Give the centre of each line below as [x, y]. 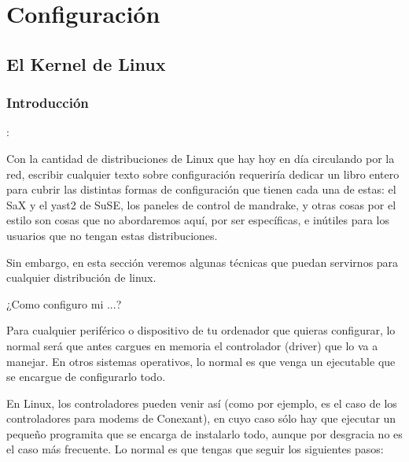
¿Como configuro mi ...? [64, 303]
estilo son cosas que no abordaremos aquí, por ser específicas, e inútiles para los [198, 220]
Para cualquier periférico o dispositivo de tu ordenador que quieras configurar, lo [201, 330]
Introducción [48, 103]
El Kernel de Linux [86, 63]
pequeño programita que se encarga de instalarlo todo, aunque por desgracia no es [204, 433]
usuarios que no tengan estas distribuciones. [112, 235]
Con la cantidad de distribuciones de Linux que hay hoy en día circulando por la [201, 158]
